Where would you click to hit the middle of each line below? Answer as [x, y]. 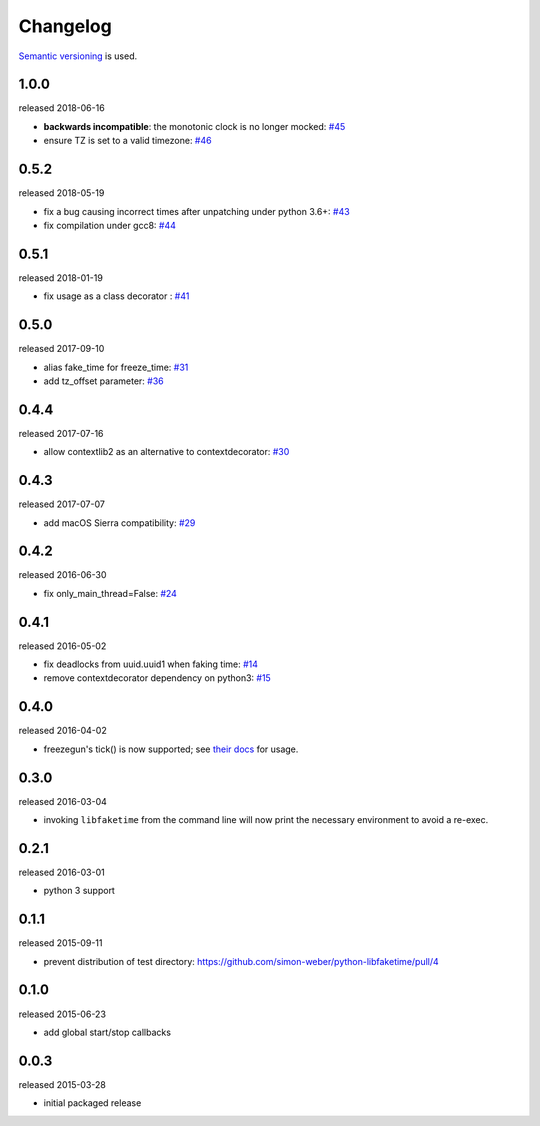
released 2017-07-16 [61, 433]
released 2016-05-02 [62, 646]
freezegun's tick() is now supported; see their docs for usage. [171, 749]
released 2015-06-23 [62, 1014]
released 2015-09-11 [60, 943]
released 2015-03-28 [62, 1084]
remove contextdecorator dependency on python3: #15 [157, 678]
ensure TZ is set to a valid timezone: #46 [127, 141]
